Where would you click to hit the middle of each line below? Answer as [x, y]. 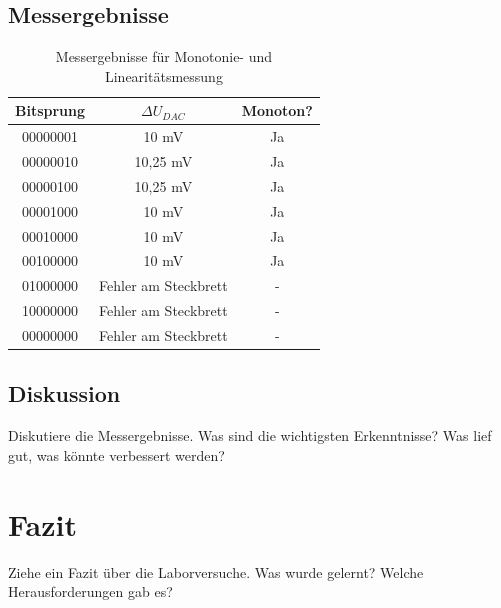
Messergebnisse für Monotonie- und [164, 56]
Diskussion [64, 393]
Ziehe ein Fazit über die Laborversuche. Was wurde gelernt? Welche [216, 571]
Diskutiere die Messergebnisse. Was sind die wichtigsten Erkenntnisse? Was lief [250, 435]
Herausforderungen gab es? [90, 591]
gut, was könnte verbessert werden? [116, 454]
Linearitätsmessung [163, 75]
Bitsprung [50, 110]
